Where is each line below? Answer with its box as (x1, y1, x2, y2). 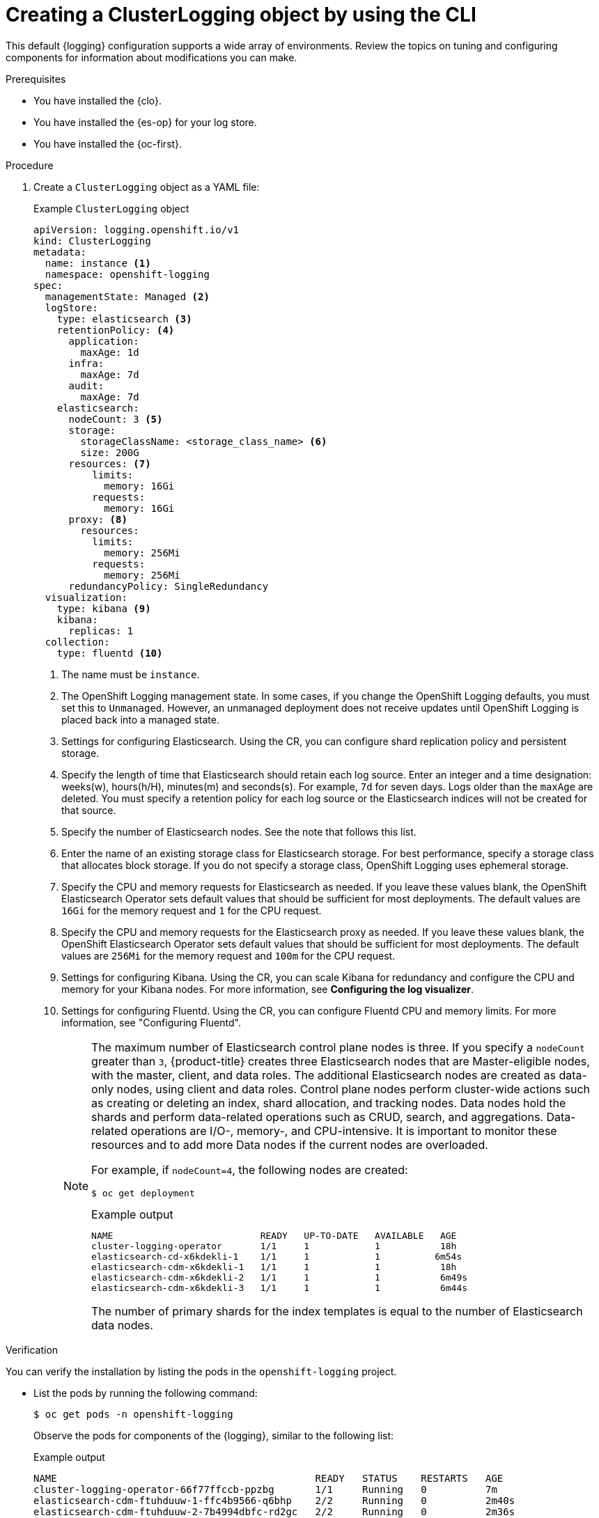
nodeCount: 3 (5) (68, 413, 163, 425)
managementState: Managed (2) (45, 290, 210, 302)
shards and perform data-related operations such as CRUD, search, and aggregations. (91, 1109, 543, 1124)
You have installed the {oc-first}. (33, 137, 182, 150)
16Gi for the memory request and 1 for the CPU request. (61, 904, 322, 916)
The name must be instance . (61, 668, 200, 680)
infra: (68, 357, 104, 369)
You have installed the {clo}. (33, 94, 162, 107)
